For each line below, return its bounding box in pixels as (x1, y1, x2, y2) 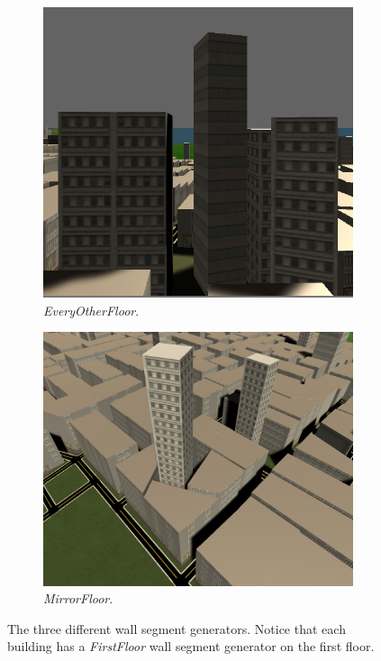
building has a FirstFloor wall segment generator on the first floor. (7, 637, 375, 656)
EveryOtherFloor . (43, 300, 140, 319)
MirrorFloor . (43, 589, 113, 608)
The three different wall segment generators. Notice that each (7, 619, 346, 638)
